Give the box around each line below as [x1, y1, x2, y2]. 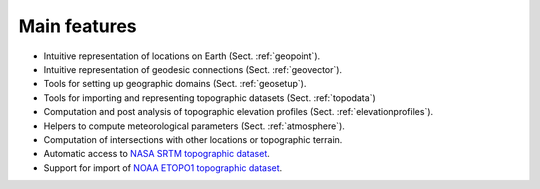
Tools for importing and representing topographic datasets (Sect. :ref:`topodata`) [43, 91, 377, 104]
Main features [18, 15, 137, 37]
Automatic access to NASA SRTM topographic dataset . [43, 148, 270, 160]
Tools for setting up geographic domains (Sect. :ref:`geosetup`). [43, 78, 307, 90]
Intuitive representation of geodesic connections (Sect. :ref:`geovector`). [43, 63, 343, 75]
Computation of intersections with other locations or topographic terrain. [43, 133, 343, 145]
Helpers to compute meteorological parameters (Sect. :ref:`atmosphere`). [43, 120, 345, 132]
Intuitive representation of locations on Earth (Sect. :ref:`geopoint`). [43, 50, 321, 62]
